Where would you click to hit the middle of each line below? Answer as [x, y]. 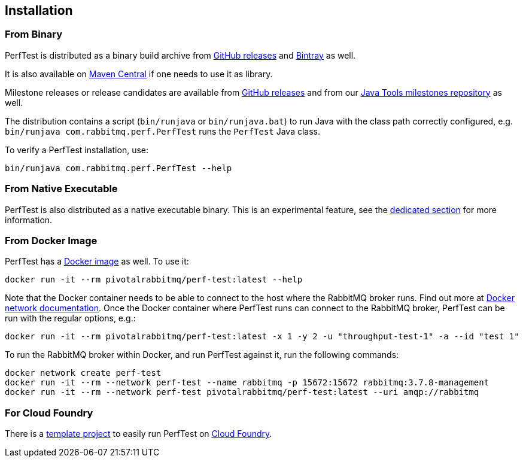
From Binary [34, 34]
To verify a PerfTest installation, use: [77, 150]
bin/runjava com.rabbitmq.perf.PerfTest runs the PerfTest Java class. [163, 131]
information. [29, 220]
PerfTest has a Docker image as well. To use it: [97, 262]
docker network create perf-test [83, 373]
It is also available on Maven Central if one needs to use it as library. [139, 74]
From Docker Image [51, 240]
